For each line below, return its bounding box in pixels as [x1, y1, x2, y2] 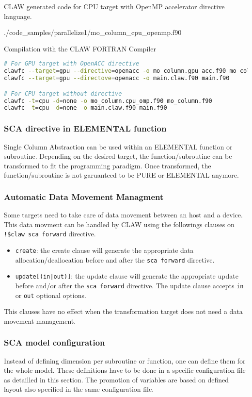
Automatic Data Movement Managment [4, 190, 164, 202]
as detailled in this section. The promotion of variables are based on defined [4, 374, 229, 384]
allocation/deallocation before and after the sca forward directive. [15, 254, 215, 265]
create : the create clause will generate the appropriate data [15, 245, 194, 255]
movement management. [4, 315, 76, 326]
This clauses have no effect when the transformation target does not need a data [4, 306, 243, 316]
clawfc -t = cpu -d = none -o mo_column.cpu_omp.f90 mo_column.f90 [4, 97, 212, 104]
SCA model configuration [4, 336, 105, 348]
